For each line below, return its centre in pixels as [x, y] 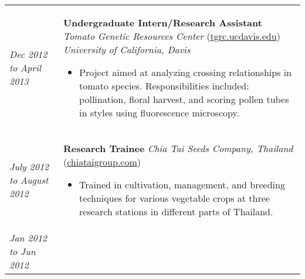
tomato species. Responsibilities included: [164, 86]
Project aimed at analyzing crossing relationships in [186, 72]
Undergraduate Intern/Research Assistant [162, 23]
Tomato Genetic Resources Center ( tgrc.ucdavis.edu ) [172, 36]
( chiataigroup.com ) [102, 162]
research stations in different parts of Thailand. [176, 211]
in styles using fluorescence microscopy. [160, 113]
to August [29, 180]
